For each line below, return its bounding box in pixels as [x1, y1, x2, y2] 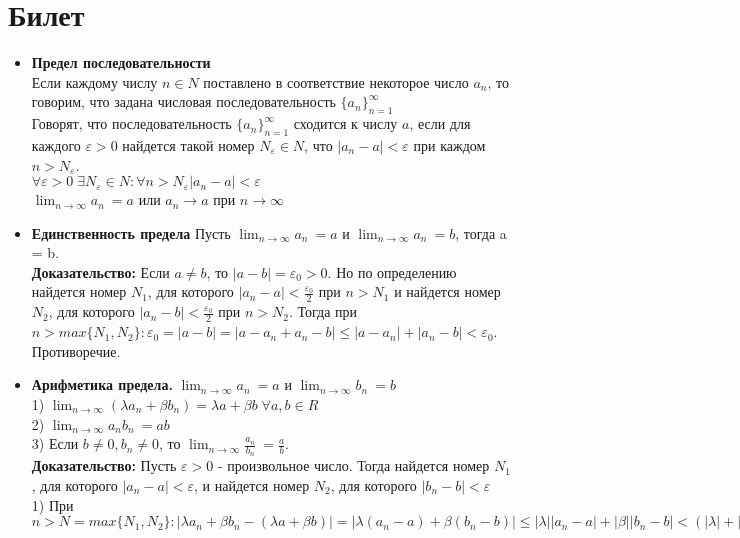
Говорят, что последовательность [31, 113, 232, 134]
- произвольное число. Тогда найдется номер [217, 455, 490, 476]
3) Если [31, 433, 79, 454]
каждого [31, 134, 81, 155]
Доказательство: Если [31, 261, 170, 282]
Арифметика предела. [31, 374, 173, 395]
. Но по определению [327, 261, 457, 282]
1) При [31, 494, 74, 515]
